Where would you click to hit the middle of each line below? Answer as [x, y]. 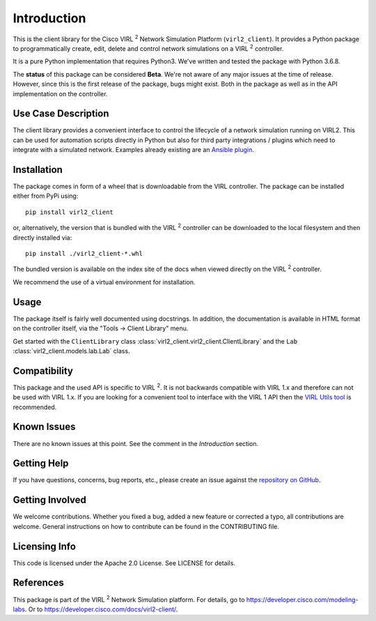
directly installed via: [42, 238]
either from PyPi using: [46, 196]
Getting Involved [49, 500]
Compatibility [43, 370]
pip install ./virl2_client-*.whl [84, 254]
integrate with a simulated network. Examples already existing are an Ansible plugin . [133, 150]
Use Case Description [61, 114]
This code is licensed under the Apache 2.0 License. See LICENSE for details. [124, 563]
